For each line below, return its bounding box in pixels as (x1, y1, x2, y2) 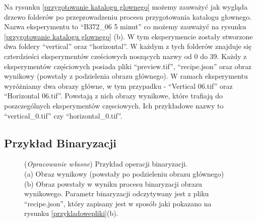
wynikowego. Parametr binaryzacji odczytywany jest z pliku (24, 188, 209, 199)
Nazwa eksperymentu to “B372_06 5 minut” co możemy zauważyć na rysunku (4, 21, 246, 32)
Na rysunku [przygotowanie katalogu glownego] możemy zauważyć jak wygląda (4, 2, 248, 12)
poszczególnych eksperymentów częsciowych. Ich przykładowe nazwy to (4, 100, 224, 110)
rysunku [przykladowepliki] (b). (24, 208, 118, 218)
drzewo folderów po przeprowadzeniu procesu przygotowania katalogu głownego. (4, 11, 252, 22)
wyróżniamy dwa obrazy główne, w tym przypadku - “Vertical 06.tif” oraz (4, 80, 233, 91)
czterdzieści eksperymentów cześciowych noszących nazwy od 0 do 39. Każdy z (4, 50, 247, 61)
